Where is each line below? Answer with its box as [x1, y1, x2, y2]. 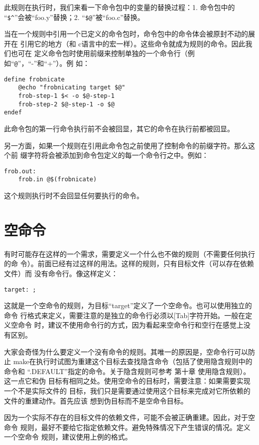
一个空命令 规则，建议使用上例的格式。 [4, 432, 132, 442]
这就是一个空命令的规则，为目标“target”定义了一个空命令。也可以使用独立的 [4, 300, 252, 311]
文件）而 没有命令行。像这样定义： [4, 268, 118, 278]
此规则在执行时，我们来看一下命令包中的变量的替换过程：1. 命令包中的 [4, 2, 235, 12]
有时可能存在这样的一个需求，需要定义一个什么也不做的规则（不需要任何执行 [4, 248, 255, 259]
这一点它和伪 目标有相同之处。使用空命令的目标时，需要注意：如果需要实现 [4, 376, 251, 386]
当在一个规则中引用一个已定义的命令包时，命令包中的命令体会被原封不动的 [4, 28, 248, 39]
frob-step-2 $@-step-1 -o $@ [18, 100, 115, 108]
